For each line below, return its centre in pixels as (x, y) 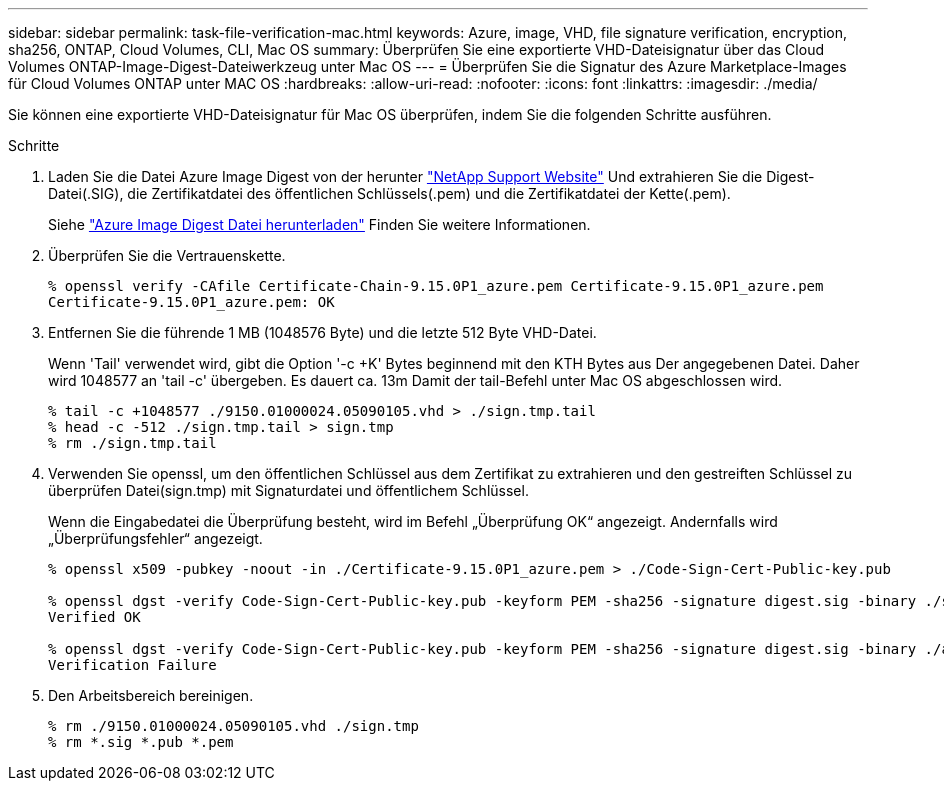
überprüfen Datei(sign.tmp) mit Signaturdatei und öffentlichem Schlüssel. (288, 490)
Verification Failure (132, 665)
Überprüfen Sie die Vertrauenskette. (167, 255)
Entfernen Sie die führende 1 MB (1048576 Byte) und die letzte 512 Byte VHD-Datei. (322, 332)
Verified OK (94, 617)
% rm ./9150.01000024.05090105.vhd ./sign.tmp (233, 726)
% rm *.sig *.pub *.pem (141, 742)
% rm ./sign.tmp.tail (132, 443)
